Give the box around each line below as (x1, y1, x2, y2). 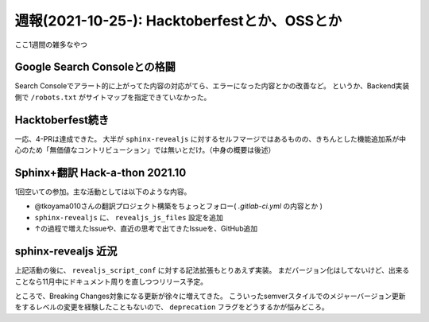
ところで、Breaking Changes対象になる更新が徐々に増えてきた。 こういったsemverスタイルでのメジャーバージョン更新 (14, 291, 406, 301)
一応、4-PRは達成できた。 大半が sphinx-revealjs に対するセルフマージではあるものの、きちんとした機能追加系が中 (14, 134, 407, 143)
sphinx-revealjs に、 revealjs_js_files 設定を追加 (34, 212, 224, 222)
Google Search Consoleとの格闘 (14, 60, 176, 74)
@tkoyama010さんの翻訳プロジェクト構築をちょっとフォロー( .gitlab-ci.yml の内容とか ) (34, 201, 323, 211)
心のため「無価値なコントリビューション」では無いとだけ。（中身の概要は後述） (14, 145, 276, 155)
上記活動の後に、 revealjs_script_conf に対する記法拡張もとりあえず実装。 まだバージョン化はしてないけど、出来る (14, 266, 410, 275)
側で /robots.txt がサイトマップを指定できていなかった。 (14, 92, 211, 102)
